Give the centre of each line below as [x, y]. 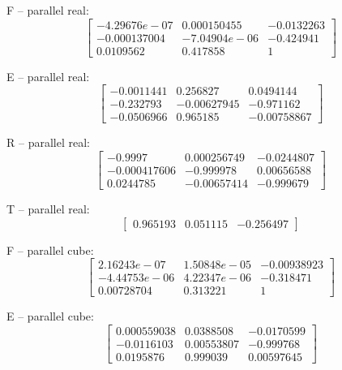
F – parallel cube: [50, 250]
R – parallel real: [48, 142]
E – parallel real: [48, 76]
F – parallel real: [48, 10]
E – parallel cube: [50, 316]
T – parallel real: [48, 209]
